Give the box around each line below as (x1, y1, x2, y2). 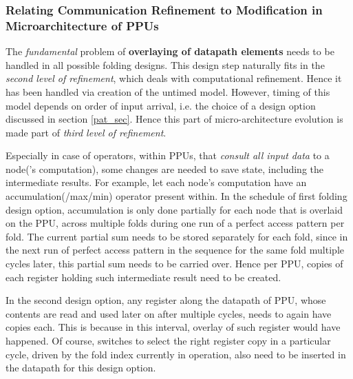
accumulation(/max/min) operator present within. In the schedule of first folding (6, 189, 347, 203)
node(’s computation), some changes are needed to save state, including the (6, 161, 323, 176)
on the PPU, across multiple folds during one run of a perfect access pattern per (6, 216, 345, 230)
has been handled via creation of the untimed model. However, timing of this (6, 84, 330, 99)
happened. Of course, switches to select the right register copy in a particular (6, 334, 331, 348)
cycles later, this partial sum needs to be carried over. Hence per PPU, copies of (6, 256, 343, 271)
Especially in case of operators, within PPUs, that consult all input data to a (6, 148, 330, 163)
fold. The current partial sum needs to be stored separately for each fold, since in (6, 229, 348, 243)
